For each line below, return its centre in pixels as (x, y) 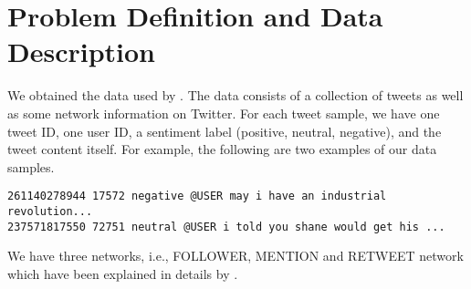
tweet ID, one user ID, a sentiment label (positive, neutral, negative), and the (225, 131)
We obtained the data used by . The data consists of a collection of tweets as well (235, 95)
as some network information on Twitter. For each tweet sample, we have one (224, 113)
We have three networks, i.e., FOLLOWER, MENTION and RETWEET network (235, 256)
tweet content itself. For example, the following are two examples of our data (222, 149)
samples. (31, 166)
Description (82, 52)
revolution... (50, 211)
